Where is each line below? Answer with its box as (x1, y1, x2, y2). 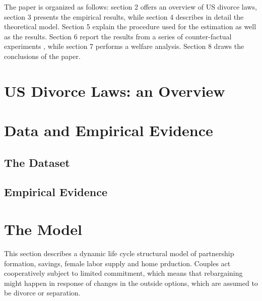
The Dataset (4, 154, 70, 170)
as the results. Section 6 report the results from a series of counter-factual (4, 31, 232, 41)
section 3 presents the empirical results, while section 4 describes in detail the (4, 11, 244, 22)
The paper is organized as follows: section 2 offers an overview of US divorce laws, (4, 2, 257, 12)
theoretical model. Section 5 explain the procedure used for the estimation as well (4, 21, 256, 32)
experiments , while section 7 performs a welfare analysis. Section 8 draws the (4, 41, 244, 51)
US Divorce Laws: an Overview (4, 80, 225, 101)
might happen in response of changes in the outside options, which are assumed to (4, 277, 258, 288)
